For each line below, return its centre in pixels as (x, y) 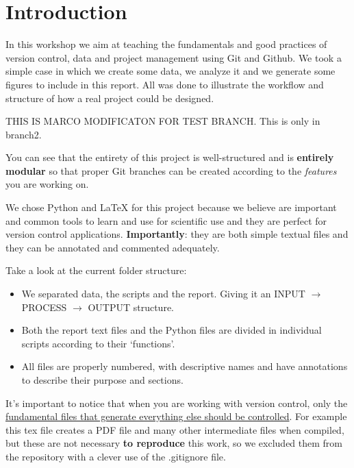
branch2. (24, 134)
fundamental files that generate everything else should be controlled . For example (176, 416)
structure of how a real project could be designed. (110, 98)
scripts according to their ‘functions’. (98, 343)
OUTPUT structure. (131, 307)
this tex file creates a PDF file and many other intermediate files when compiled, (175, 429)
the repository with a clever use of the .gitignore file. (116, 456)
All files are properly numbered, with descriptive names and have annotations (185, 366)
